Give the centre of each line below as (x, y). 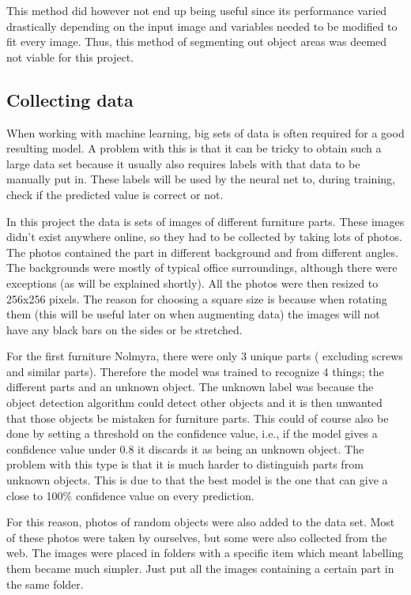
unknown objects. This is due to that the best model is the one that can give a (197, 480)
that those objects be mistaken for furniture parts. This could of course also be (198, 418)
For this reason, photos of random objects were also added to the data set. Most (201, 522)
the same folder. (45, 584)
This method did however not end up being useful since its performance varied (197, 10)
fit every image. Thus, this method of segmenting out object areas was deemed (197, 41)
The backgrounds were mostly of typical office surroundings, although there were (202, 267)
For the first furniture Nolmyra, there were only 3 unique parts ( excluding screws (205, 356)
